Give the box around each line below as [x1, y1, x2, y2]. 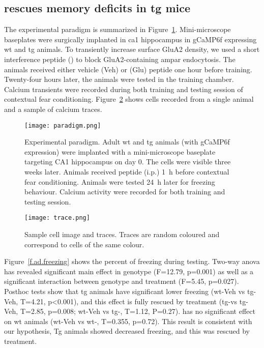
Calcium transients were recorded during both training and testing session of [4, 83, 243, 94]
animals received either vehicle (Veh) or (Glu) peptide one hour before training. [4, 64, 252, 74]
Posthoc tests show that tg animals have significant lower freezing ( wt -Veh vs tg [4, 285, 254, 296]
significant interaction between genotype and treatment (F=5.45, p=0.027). [4, 276, 239, 286]
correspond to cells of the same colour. [24, 239, 144, 249]
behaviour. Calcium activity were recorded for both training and [24, 186, 225, 197]
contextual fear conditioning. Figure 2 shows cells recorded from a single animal [4, 94, 254, 104]
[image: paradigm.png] [24, 122, 101, 129]
